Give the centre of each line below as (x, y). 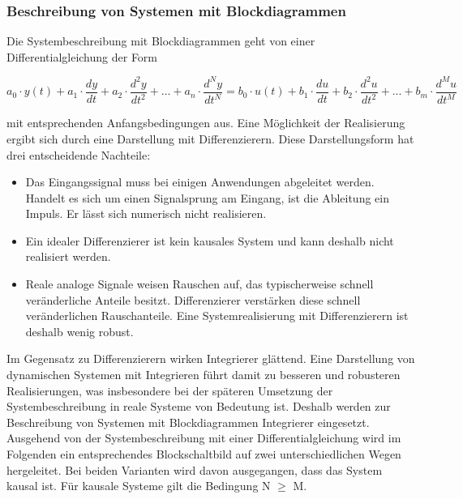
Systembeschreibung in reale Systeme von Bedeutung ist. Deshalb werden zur (199, 406)
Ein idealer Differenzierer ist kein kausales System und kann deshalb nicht (210, 240)
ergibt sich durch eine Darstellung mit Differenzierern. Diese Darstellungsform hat (210, 138)
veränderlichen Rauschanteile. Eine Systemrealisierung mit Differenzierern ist (217, 316)
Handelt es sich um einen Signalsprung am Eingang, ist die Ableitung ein (207, 197)
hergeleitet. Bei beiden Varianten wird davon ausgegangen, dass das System (195, 469)
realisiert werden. (68, 256)
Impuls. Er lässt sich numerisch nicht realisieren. (146, 213)
